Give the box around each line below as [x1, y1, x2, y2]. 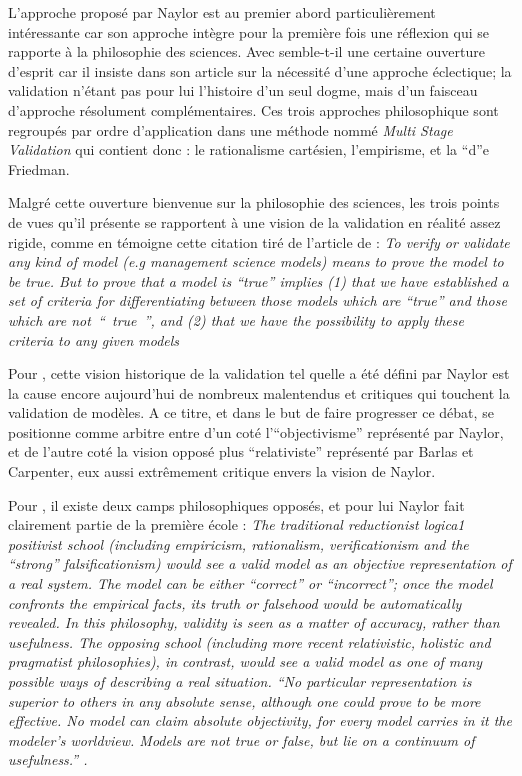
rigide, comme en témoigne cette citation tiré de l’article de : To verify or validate [8, 231, 510, 252]
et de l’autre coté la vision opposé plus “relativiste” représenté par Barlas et [8, 441, 474, 462]
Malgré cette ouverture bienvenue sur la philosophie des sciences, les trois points [8, 192, 500, 213]
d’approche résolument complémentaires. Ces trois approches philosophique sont [8, 99, 499, 120]
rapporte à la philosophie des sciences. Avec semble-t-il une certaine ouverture [8, 41, 485, 62]
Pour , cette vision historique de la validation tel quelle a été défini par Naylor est [8, 363, 510, 384]
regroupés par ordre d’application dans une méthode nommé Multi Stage [8, 119, 453, 140]
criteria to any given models [8, 329, 180, 350]
